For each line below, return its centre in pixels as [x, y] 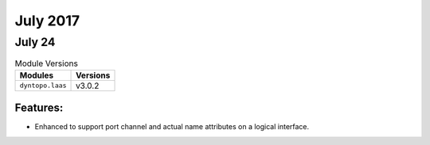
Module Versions [47, 63]
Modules [37, 75]
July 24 [35, 42]
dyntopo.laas [43, 86]
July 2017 [47, 21]
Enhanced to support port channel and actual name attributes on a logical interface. [172, 127]
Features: [39, 108]
